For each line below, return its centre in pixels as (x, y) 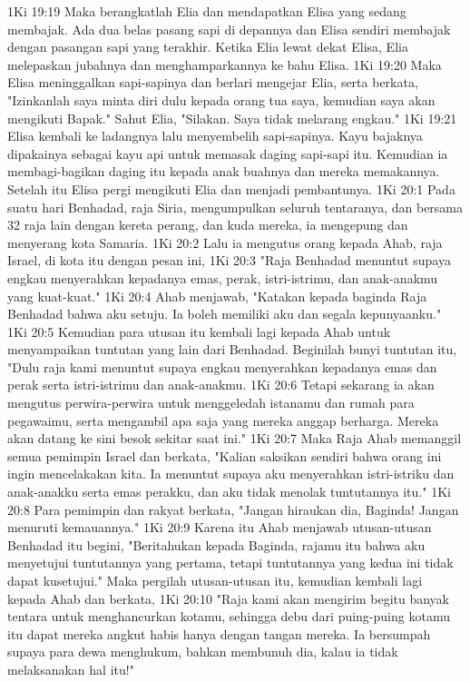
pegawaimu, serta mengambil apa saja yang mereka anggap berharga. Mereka (223, 420)
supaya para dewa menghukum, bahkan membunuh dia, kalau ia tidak (203, 652)
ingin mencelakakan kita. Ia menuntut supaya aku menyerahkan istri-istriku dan (231, 474)
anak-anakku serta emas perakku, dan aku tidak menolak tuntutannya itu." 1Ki (229, 492)
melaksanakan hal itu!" (71, 669)
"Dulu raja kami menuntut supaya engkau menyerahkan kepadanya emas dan (222, 366)
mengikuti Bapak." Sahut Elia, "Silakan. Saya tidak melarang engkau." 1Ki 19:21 (232, 118)
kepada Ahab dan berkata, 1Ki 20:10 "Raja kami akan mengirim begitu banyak (229, 598)
